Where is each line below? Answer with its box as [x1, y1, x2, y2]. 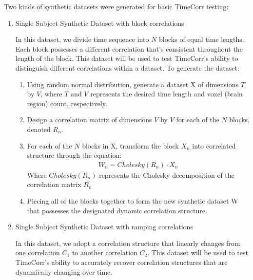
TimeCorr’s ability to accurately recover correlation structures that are [15, 257, 228, 267]
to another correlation [72, 247, 137, 258]
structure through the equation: [27, 150, 122, 160]
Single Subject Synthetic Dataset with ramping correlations [15, 222, 193, 232]
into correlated [192, 140, 236, 150]
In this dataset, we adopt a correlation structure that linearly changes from [15, 238, 240, 248]
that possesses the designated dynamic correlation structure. [27, 205, 207, 215]
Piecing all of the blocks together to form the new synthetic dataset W [27, 195, 238, 205]
